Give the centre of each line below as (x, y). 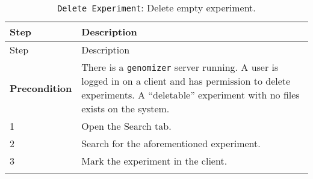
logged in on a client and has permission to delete (186, 81)
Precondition (41, 88)
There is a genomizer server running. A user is (180, 67)
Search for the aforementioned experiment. (171, 143)
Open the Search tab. (126, 126)
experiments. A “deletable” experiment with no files (191, 95)
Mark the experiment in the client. (154, 161)
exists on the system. (126, 108)
